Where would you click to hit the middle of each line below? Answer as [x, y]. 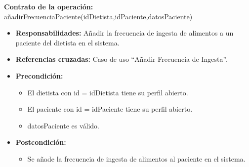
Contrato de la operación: [49, 6]
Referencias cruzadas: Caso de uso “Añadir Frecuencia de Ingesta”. [121, 59]
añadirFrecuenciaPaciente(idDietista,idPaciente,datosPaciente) [98, 16]
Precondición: [39, 75]
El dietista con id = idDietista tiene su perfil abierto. [108, 92]
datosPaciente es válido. [63, 125]
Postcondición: [41, 142]
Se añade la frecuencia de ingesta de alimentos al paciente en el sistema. [136, 158]
